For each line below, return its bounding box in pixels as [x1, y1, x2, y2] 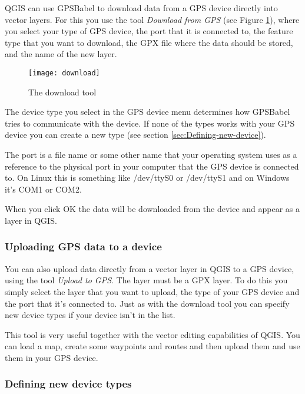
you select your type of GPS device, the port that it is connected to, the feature [5, 25, 293, 37]
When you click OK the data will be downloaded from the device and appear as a [5, 203, 300, 215]
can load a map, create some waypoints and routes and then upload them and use [5, 340, 300, 352]
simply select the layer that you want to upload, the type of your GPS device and [5, 285, 300, 297]
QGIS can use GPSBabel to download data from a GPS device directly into [5, 2, 278, 14]
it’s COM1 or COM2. [5, 183, 82, 195]
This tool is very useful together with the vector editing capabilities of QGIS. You [5, 328, 300, 340]
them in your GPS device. [5, 351, 98, 363]
